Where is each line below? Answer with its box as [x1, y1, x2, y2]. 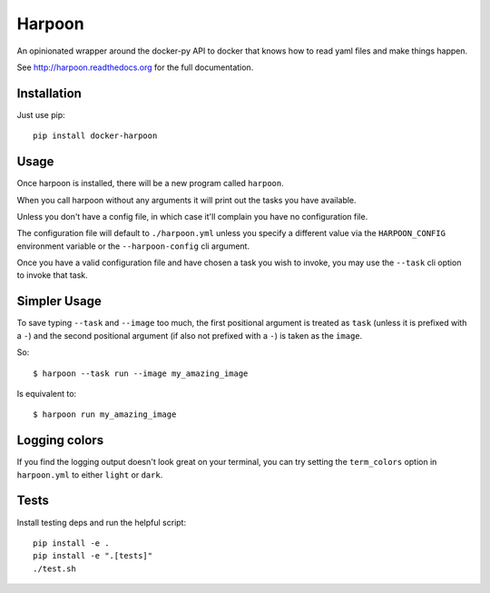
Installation [16, 85, 82, 101]
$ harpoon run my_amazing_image [33, 410, 177, 420]
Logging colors [16, 432, 104, 449]
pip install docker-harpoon [33, 131, 158, 141]
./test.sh [33, 563, 76, 574]
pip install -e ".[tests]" [33, 550, 153, 561]
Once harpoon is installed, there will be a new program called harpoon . [16, 178, 285, 189]
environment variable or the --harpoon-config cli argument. [16, 241, 250, 252]
